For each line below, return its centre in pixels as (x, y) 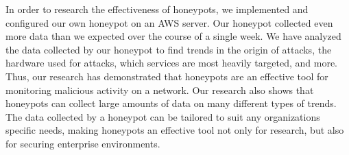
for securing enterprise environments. (83, 143)
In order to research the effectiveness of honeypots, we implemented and (157, 9)
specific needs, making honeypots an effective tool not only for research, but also (175, 130)
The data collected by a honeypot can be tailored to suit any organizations (163, 116)
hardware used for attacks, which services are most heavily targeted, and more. (172, 63)
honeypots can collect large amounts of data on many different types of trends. (171, 103)
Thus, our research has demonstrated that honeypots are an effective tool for (167, 76)
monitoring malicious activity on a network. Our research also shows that (160, 90)
